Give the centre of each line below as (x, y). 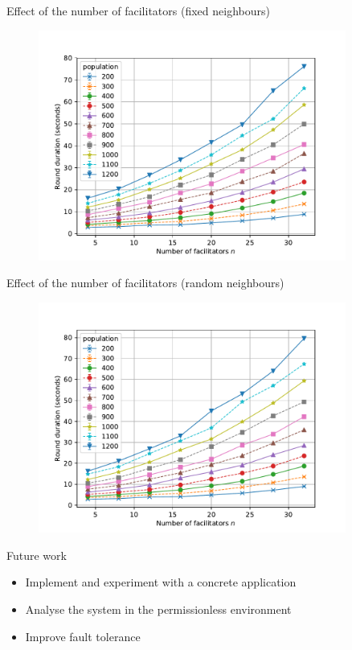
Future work (37, 555)
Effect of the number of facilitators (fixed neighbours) (138, 10)
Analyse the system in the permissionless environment (158, 609)
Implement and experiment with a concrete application (161, 582)
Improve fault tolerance (83, 636)
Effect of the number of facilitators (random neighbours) (145, 283)
